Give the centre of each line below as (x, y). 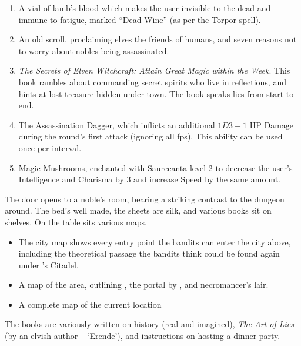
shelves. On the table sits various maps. (76, 222)
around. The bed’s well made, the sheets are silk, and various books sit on (138, 210)
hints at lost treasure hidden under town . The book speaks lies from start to (156, 93)
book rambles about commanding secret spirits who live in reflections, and (152, 81)
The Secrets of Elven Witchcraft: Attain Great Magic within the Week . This (154, 70)
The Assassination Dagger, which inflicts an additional (117, 124)
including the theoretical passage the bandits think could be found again (149, 253)
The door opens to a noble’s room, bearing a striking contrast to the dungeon (145, 199)
